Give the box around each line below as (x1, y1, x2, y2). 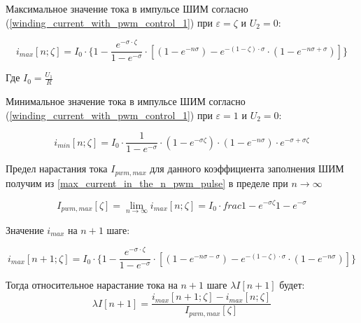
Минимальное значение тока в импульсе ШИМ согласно (6, 94, 246, 109)
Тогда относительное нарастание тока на (6, 277, 178, 292)
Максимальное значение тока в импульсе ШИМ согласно (6, 1, 248, 15)
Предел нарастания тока (6, 161, 108, 176)
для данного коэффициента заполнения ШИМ (150, 161, 344, 176)
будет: (279, 277, 305, 292)
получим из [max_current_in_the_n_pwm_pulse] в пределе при (6, 175, 288, 190)
